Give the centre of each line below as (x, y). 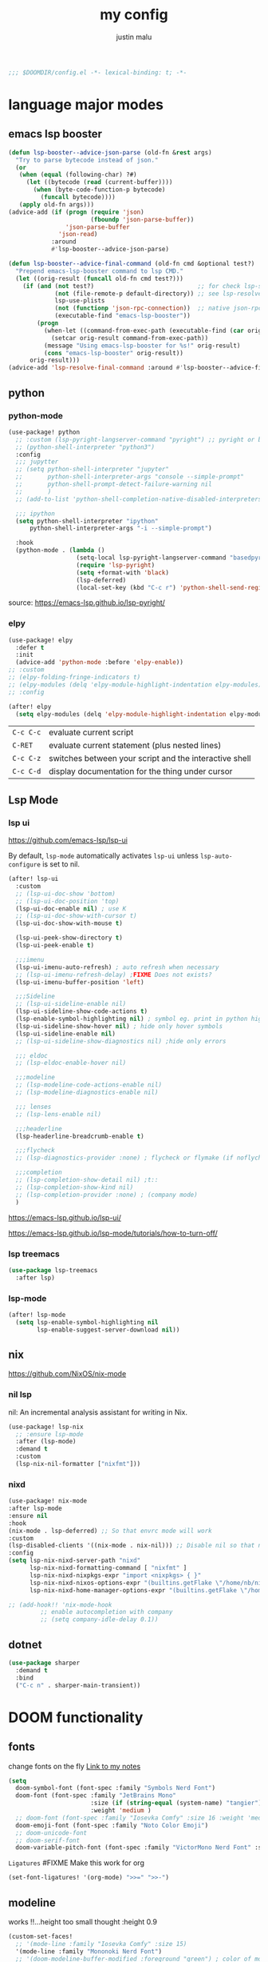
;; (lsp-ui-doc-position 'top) (67, 901)
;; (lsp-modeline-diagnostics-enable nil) (87, 1093)
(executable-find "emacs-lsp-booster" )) (123, 316)
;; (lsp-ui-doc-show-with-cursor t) (76, 916)
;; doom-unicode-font (51, 1833)
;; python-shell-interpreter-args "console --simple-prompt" (130, 477)
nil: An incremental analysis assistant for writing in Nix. (98, 1412)
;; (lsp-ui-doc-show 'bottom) (65, 894)
